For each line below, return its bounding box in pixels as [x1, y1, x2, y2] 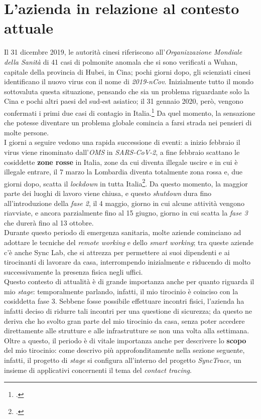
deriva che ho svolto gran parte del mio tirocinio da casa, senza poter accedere [4, 315, 245, 326]
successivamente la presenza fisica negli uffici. [4, 266, 143, 277]
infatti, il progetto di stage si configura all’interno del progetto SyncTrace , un [4, 355, 241, 365]
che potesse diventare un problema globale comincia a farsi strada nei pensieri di [4, 117, 252, 128]
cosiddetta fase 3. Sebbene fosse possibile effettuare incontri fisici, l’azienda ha [4, 296, 244, 306]
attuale [4, 18, 53, 38]
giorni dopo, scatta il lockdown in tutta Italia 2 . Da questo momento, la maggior [4, 176, 248, 188]
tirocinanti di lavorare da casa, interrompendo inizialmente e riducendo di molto [4, 257, 251, 267]
